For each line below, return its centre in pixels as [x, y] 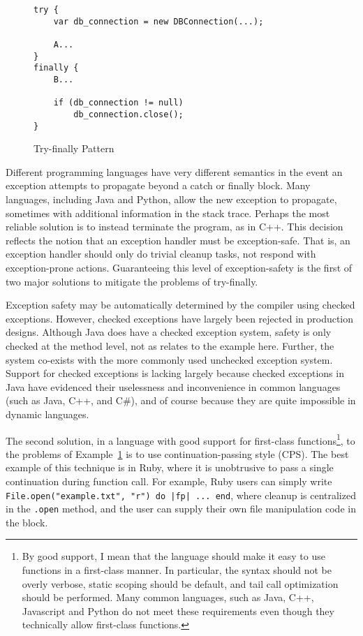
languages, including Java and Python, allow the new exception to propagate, [171, 199]
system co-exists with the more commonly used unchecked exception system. [169, 359]
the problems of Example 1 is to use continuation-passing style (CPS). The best [177, 453]
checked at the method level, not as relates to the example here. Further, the [170, 345]
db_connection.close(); [128, 114]
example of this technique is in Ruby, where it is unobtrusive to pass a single [170, 467]
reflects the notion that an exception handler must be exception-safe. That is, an [178, 240]
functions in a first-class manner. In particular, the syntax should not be [177, 570]
